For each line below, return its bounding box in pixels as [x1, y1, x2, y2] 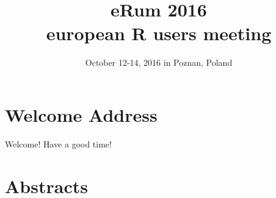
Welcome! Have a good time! [5, 137, 112, 150]
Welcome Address [5, 102, 158, 127]
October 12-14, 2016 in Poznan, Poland [85, 56, 233, 69]
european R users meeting [46, 21, 272, 46]
